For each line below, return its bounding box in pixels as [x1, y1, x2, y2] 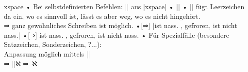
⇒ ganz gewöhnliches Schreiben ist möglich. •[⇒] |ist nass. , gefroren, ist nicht [4, 20, 237, 30]
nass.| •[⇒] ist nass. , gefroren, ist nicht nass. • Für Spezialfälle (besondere [4, 29, 229, 40]
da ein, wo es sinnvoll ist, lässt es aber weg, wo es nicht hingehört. [4, 11, 200, 21]
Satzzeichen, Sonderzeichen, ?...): [4, 39, 102, 49]
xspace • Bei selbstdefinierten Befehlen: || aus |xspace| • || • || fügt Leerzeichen [4, 1, 245, 11]
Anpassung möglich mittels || [4, 48, 90, 58]
